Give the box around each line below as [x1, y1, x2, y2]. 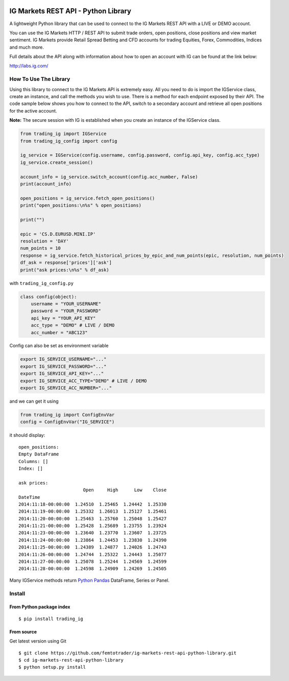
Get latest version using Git [9, 638, 66, 644]
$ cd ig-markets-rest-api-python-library [18, 657, 124, 663]
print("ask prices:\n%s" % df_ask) [20, 267, 109, 273]
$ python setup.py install [18, 664, 86, 670]
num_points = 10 [20, 246, 61, 251]
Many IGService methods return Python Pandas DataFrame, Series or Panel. [9, 577, 170, 583]
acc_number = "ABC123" [31, 329, 88, 335]
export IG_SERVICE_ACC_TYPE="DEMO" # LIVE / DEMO [20, 378, 147, 384]
